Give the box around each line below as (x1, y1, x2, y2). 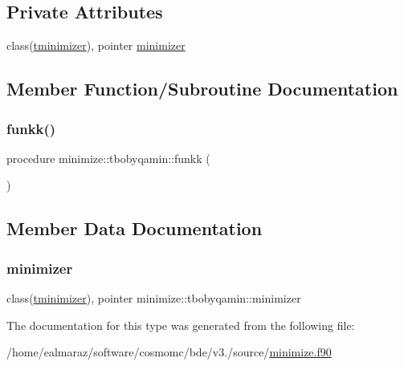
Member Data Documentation (6, 216, 263, 241)
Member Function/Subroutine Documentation (6, 76, 398, 101)
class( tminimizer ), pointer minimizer (6, 37, 186, 54)
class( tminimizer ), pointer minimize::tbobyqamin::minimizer (6, 289, 301, 306)
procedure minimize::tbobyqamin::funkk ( (6, 149, 210, 166)
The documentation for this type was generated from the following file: (6, 316, 355, 333)
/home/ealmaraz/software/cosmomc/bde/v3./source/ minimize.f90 (6, 344, 332, 360)
